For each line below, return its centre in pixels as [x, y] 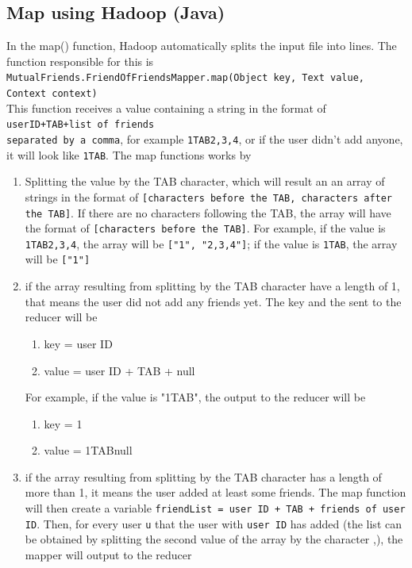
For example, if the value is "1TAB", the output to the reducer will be [195, 397]
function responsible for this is [80, 61]
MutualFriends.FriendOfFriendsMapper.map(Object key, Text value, [186, 78]
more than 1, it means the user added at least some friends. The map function [216, 492]
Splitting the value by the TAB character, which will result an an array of [205, 181]
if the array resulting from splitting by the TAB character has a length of [203, 476]
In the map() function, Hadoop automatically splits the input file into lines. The [202, 46]
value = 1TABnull [88, 450]
